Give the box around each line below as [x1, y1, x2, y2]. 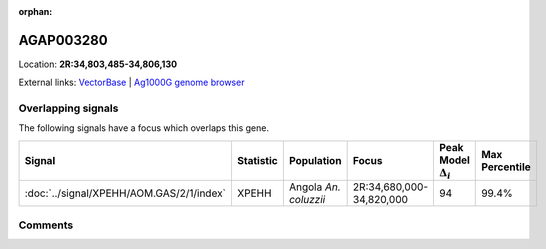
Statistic [236, 154, 279, 168]
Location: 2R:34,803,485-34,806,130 [18, 58, 178, 70]
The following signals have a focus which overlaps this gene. [18, 122, 270, 134]
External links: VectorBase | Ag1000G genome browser [18, 76, 245, 89]
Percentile [481, 160, 532, 174]
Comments [18, 218, 74, 232]
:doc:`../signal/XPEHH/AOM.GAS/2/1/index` [24, 186, 227, 200]
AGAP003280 [18, 31, 109, 49]
